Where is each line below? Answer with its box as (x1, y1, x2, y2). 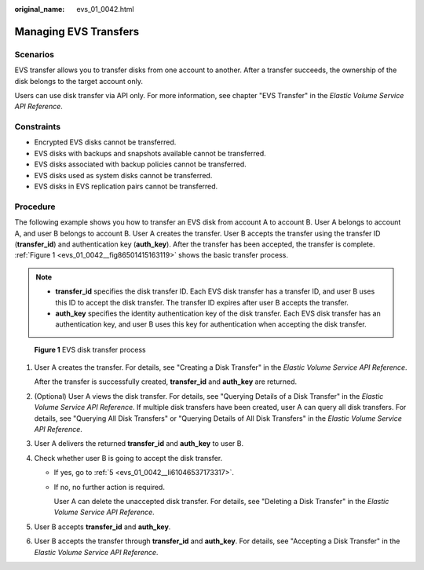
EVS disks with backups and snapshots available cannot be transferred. (34, 148, 266, 158)
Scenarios (14, 49, 55, 60)
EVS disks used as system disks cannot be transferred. (34, 170, 213, 180)
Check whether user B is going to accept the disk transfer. (34, 453, 223, 462)
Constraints (14, 122, 61, 133)
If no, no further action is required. (53, 482, 165, 491)
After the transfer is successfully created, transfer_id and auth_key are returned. (34, 377, 298, 386)
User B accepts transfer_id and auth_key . (34, 522, 171, 532)
